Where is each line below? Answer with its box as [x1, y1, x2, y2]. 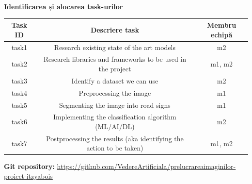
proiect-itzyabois [4, 171, 53, 181]
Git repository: [4, 161, 55, 171]
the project [98, 63, 131, 73]
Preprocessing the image [79, 87, 151, 98]
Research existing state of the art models [54, 42, 176, 52]
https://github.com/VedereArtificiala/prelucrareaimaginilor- [57, 161, 236, 171]
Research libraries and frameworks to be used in [43, 54, 187, 64]
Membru [207, 20, 236, 30]
